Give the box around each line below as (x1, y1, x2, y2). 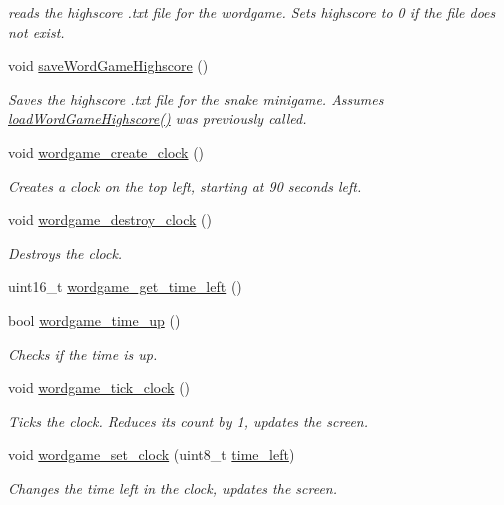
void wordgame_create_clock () (8, 141, 205, 162)
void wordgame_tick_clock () (8, 377, 191, 398)
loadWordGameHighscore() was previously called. (8, 108, 307, 129)
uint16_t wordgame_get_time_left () (8, 276, 242, 297)
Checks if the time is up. (8, 343, 158, 364)
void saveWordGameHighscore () (8, 55, 209, 76)
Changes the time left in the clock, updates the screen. (8, 477, 338, 498)
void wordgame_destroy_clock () (8, 209, 212, 230)
